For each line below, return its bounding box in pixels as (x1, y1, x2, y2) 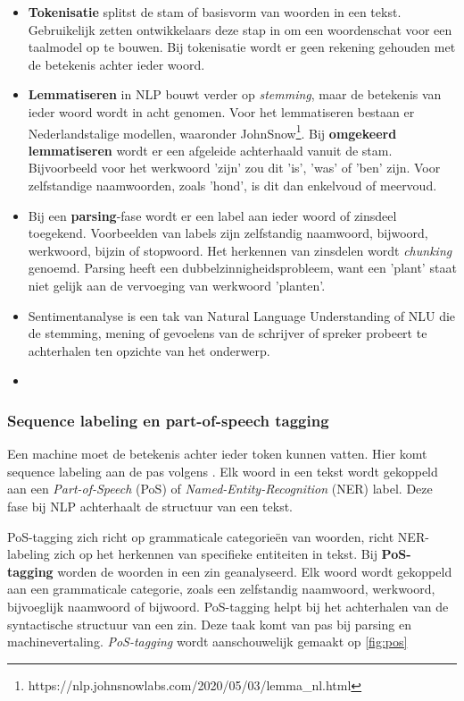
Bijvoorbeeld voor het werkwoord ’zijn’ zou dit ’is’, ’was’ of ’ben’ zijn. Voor (28, 158, 441, 177)
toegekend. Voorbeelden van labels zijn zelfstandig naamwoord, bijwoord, (28, 224, 428, 242)
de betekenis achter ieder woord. (28, 55, 205, 73)
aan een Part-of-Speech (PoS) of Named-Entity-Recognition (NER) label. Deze (7, 479, 433, 498)
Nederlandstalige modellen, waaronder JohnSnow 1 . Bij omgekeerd (28, 121, 397, 142)
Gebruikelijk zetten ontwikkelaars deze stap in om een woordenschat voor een (28, 20, 452, 38)
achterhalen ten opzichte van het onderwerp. (28, 341, 270, 359)
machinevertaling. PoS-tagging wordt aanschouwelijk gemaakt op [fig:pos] (7, 632, 408, 651)
